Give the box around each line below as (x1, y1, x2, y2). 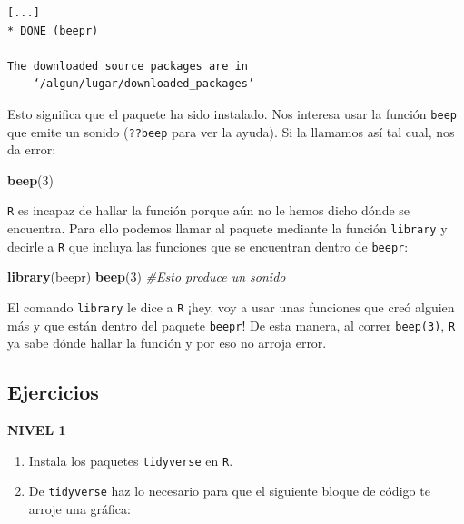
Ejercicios (7, 378, 99, 406)
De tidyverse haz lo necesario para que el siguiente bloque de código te (28, 481, 430, 500)
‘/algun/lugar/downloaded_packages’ (33, 77, 255, 91)
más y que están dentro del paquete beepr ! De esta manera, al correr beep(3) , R (7, 315, 456, 334)
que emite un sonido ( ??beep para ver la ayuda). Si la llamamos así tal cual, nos (7, 122, 455, 141)
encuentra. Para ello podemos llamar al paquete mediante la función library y (7, 219, 448, 238)
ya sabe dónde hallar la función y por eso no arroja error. (7, 333, 327, 352)
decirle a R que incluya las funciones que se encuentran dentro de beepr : (7, 236, 409, 255)
